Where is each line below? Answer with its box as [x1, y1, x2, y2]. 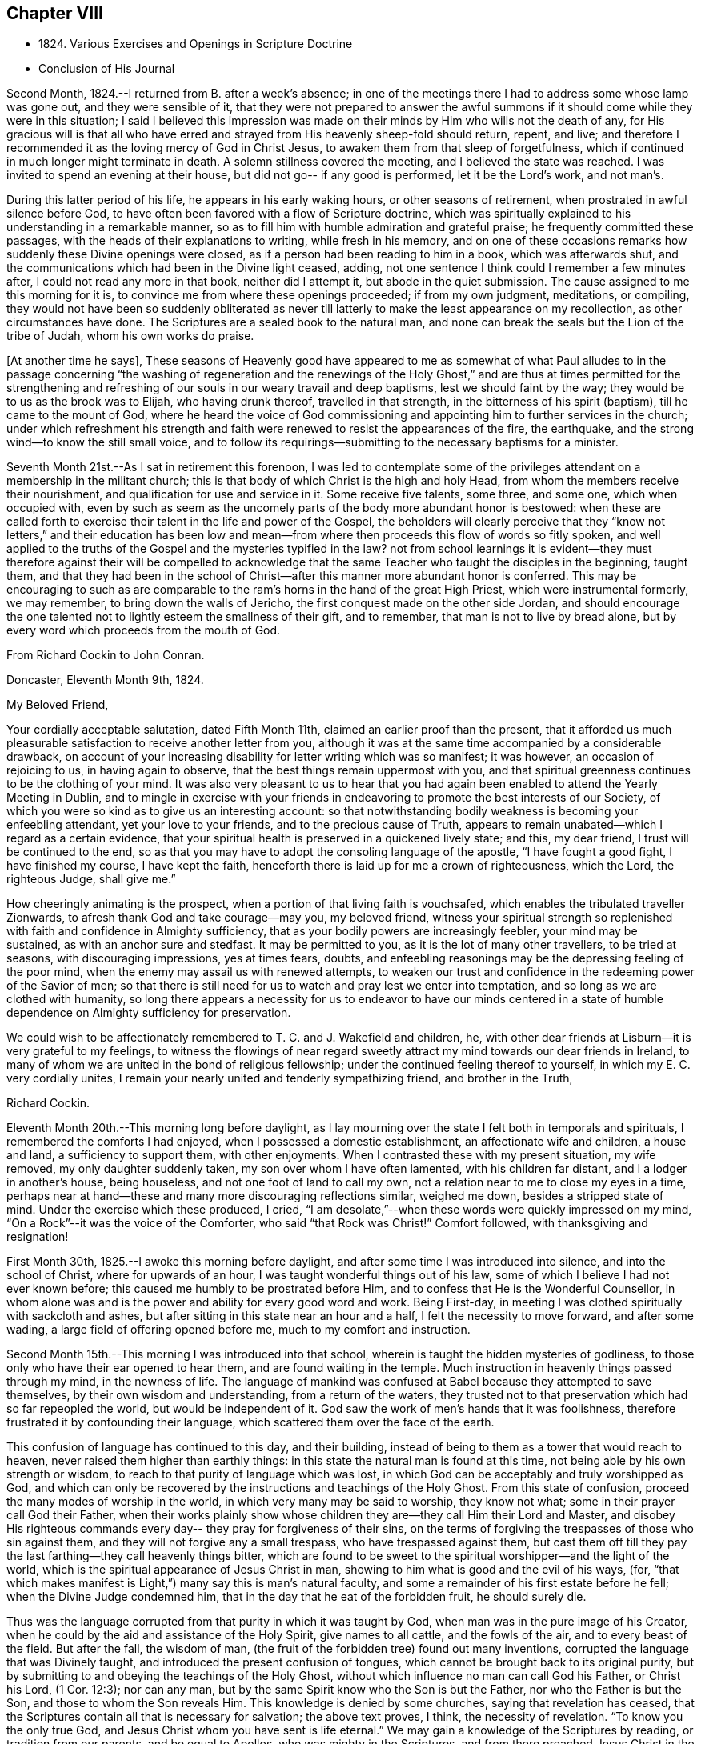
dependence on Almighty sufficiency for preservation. [6, 1006, 291, 1020]
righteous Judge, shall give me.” [6, 872, 176, 886]
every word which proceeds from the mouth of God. [6, 623, 281, 638]
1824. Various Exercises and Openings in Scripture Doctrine [38, 37, 353, 51]
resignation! [6, 1230, 69, 1244]
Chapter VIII [6, 3, 103, 23]
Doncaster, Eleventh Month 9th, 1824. [6, 673, 204, 687]
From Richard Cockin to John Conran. [6, 648, 205, 662]
